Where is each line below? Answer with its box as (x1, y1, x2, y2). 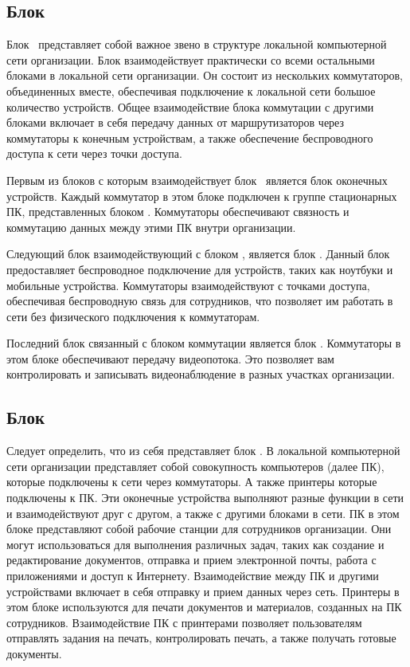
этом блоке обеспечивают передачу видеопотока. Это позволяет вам (6, 350, 334, 367)
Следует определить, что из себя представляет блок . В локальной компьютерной (6, 442, 400, 459)
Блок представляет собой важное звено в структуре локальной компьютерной (6, 36, 387, 53)
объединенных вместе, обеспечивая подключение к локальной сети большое (6, 82, 376, 99)
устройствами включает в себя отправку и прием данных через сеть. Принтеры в (6, 583, 400, 599)
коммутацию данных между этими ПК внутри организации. (6, 218, 296, 235)
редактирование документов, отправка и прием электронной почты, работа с (6, 551, 377, 568)
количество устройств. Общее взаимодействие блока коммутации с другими (6, 98, 374, 115)
